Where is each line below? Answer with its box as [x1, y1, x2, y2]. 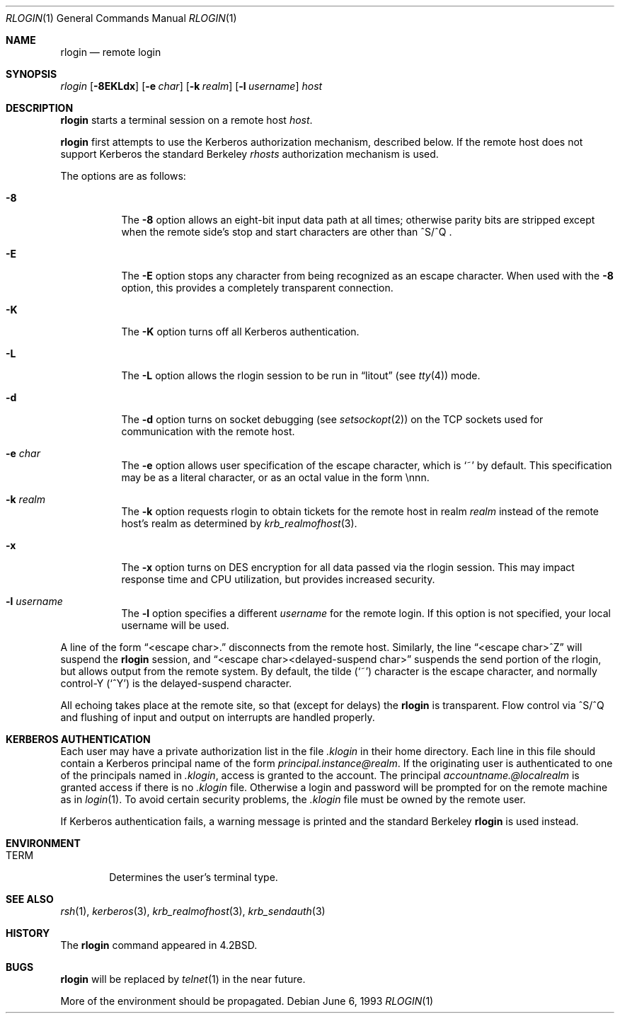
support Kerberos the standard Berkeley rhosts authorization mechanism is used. [60, 148, 439, 160]
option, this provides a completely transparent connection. [121, 282, 394, 294]
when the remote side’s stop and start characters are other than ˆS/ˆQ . [121, 226, 452, 238]
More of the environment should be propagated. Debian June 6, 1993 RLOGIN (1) [60, 995, 434, 1007]
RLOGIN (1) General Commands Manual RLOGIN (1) [6, 12, 237, 24]
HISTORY [6, 927, 50, 939]
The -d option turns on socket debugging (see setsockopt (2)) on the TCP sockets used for [121, 413, 544, 425]
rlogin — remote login [60, 46, 161, 58]
